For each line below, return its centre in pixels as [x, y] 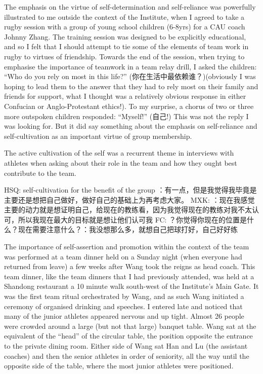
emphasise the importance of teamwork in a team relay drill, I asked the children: [130, 66]
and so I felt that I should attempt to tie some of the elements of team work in [126, 46]
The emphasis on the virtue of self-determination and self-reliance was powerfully [130, 7]
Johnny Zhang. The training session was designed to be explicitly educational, [125, 36]
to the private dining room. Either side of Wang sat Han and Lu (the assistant [126, 346]
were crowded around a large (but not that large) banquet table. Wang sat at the [130, 326]
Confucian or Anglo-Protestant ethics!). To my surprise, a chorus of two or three [129, 106]
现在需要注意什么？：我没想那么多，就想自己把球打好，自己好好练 [128, 229]
